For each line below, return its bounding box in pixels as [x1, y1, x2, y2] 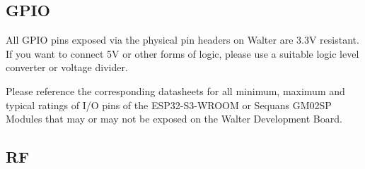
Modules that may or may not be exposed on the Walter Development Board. [6, 111, 342, 126]
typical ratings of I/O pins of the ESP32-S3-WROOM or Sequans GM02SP [6, 97, 332, 112]
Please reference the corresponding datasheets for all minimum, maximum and [6, 83, 345, 98]
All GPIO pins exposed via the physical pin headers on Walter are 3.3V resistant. [6, 32, 359, 47]
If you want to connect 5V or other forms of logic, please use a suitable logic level [6, 46, 359, 61]
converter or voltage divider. [6, 60, 128, 75]
